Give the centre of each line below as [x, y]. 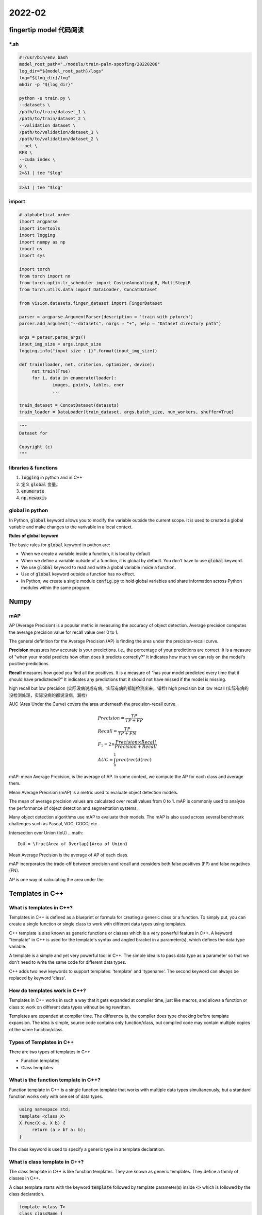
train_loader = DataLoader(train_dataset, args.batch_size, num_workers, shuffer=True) [127, 412]
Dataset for [33, 433]
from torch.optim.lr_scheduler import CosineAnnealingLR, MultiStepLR [105, 283]
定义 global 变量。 [41, 484]
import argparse [39, 222]
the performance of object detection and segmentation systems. [74, 808]
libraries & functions [33, 468]
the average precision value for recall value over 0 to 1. [64, 632]
